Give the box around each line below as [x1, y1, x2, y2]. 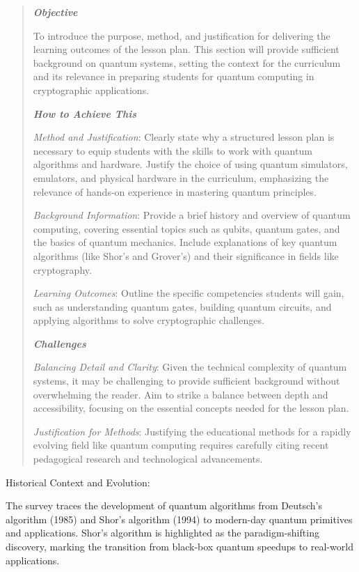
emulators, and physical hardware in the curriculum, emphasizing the [33, 170, 329, 185]
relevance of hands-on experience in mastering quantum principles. [33, 184, 317, 199]
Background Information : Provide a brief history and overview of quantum [33, 208, 351, 222]
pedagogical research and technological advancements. [33, 451, 263, 466]
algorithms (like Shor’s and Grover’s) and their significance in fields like [33, 248, 339, 263]
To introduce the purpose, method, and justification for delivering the [33, 28, 330, 42]
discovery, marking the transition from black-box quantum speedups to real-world [6, 539, 353, 553]
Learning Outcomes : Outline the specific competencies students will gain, [33, 286, 344, 300]
